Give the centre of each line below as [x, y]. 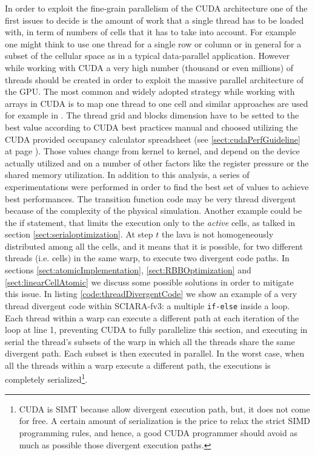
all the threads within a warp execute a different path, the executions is [138, 365]
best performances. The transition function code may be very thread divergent [151, 198]
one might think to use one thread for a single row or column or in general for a [153, 43]
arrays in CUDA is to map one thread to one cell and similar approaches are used [157, 103]
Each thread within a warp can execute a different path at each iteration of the [152, 317]
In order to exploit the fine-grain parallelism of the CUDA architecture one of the [156, 8]
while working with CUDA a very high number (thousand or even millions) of [149, 67]
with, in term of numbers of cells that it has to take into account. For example [151, 32]
